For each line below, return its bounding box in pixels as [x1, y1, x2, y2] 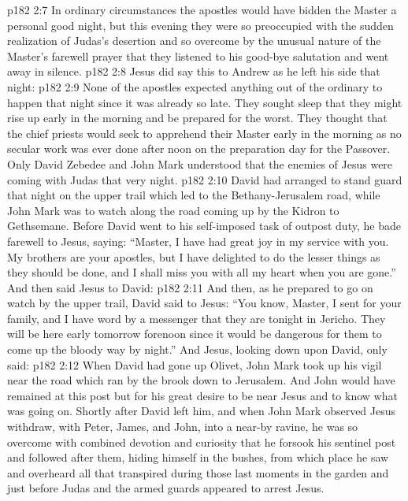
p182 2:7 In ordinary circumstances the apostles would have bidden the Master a [7, 2, 397, 17]
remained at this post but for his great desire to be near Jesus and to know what [7, 387, 398, 403]
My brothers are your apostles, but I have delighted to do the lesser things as [7, 248, 380, 265]
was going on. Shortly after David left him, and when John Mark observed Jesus [7, 403, 396, 419]
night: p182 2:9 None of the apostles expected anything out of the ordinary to [7, 78, 383, 95]
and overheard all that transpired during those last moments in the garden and [7, 464, 389, 481]
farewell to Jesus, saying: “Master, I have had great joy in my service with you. [7, 232, 389, 249]
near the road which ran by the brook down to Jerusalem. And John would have [7, 372, 395, 388]
